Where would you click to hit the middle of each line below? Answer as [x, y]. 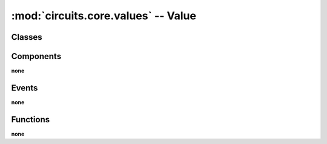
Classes [27, 37]
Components [36, 56]
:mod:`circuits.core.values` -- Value [104, 16]
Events [25, 88]
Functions [31, 120]
